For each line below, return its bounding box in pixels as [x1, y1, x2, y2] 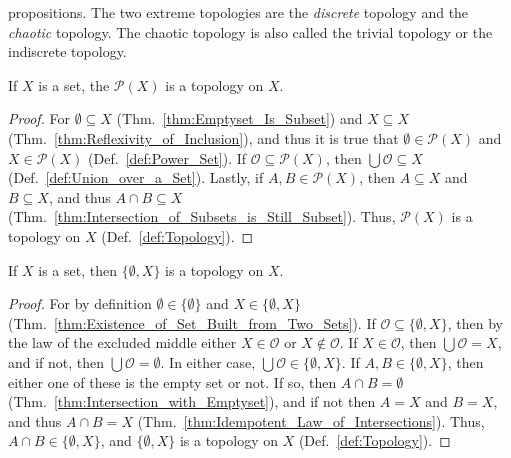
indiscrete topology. [8, 41, 127, 62]
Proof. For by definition [8, 293, 152, 314]
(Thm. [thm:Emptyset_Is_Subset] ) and [116, 108, 363, 129]
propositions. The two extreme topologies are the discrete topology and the [8, 2, 469, 22]
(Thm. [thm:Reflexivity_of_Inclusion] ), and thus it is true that [8, 127, 399, 148]
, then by [447, 312, 503, 333]
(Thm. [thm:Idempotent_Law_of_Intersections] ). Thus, [137, 410, 485, 431]
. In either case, [160, 351, 256, 372]
